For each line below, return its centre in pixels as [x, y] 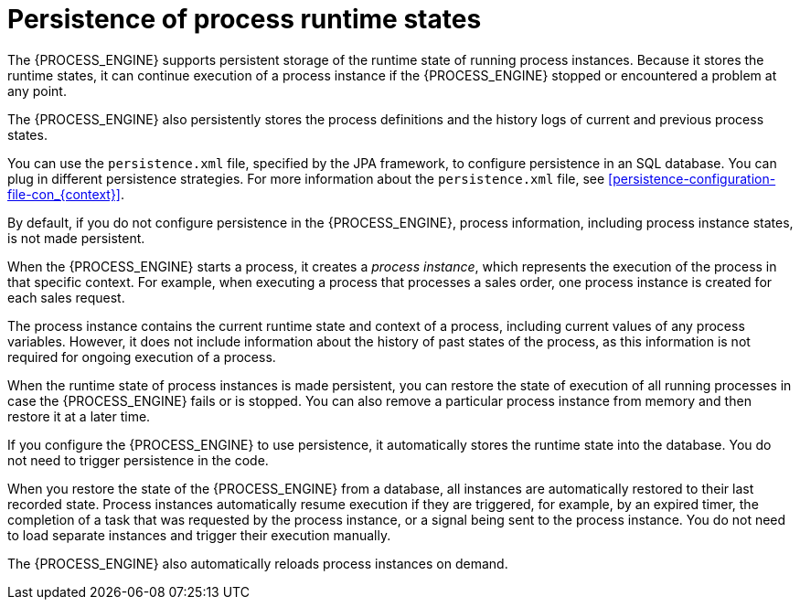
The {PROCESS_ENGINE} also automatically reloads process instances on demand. [258, 563]
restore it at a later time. [79, 416]
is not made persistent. [76, 238]
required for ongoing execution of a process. [142, 357]
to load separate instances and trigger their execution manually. [199, 535]
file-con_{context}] [64, 194]
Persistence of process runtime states [245, 19]
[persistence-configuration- [692, 178]
